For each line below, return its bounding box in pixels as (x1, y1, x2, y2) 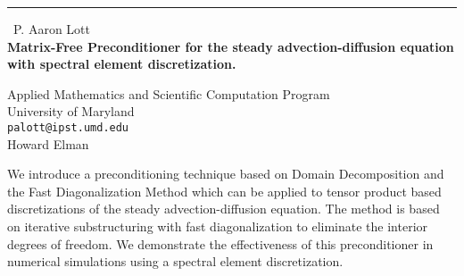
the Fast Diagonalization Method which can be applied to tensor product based (7, 181, 442, 200)
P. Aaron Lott (13, 20, 91, 38)
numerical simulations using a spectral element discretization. (7, 252, 344, 271)
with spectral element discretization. (7, 54, 236, 73)
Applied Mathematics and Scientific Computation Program (7, 84, 330, 103)
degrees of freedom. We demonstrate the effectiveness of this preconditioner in (7, 234, 434, 253)
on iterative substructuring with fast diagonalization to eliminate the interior (7, 217, 428, 235)
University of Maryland (7, 102, 135, 121)
